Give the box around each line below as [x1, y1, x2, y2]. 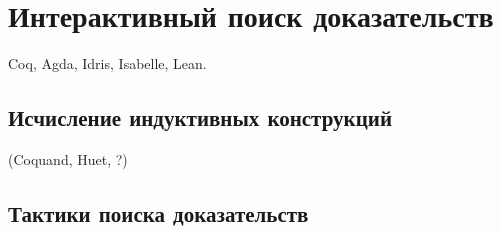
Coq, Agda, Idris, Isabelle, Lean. [8, 53, 207, 74]
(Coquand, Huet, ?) [8, 148, 128, 169]
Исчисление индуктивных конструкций [8, 102, 392, 133]
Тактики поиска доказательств [8, 197, 309, 228]
